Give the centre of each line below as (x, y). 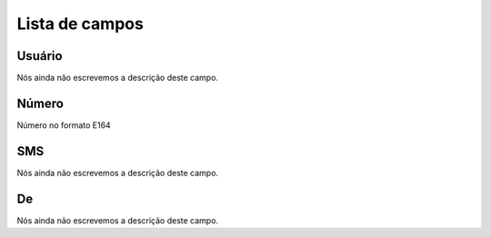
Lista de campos (80, 24)
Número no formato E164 (64, 125)
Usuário (40, 56)
